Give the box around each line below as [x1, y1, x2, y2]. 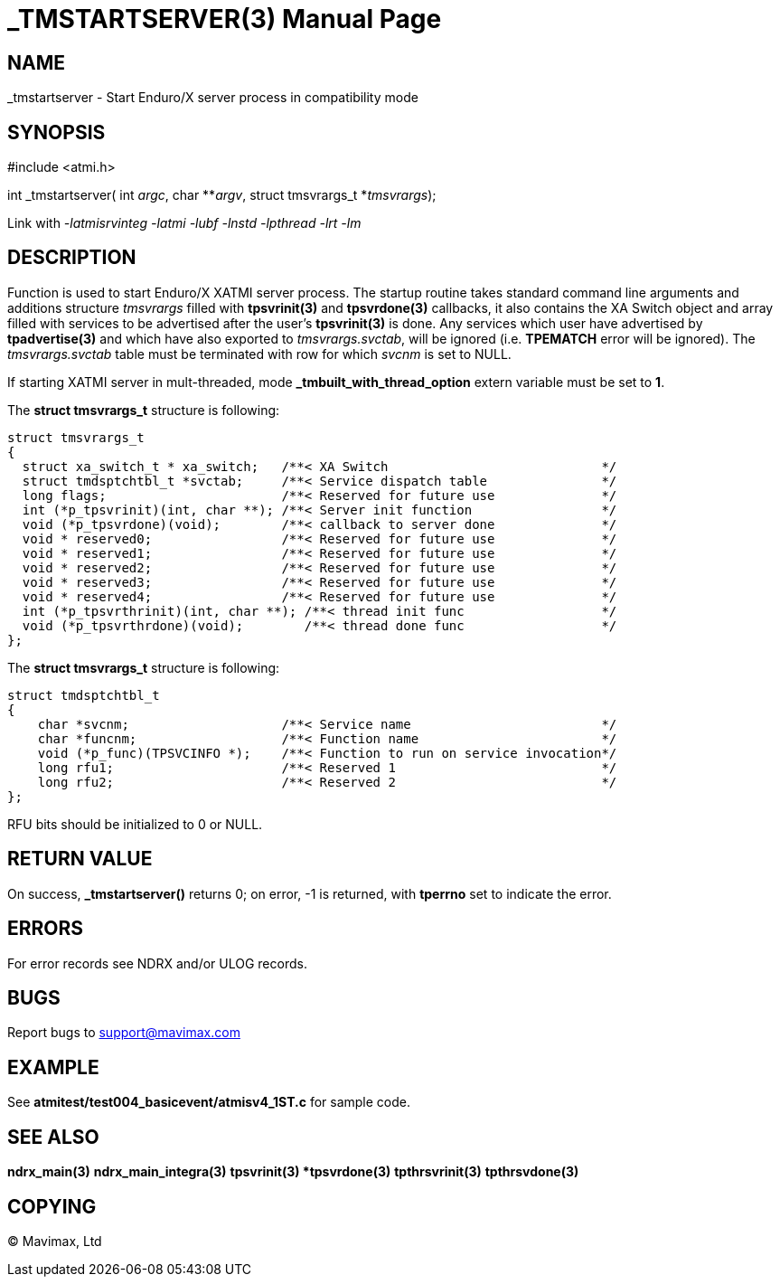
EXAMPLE [7, 1055, 99, 1079]
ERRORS [7, 917, 84, 940]
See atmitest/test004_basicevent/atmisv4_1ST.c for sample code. [7, 1094, 411, 1110]
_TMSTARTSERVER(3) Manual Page [7, 4, 442, 34]
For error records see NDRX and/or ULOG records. [7, 955, 307, 971]
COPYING [7, 1194, 97, 1218]
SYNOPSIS [7, 120, 106, 144]
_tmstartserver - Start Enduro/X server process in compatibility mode [7, 90, 418, 106]
